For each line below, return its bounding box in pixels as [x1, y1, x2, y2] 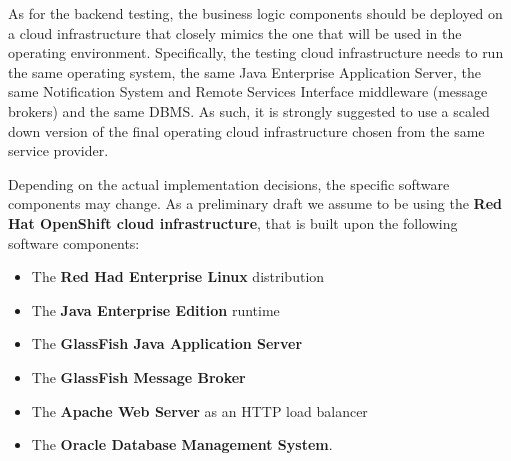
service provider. [8, 140, 109, 161]
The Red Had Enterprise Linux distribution [31, 266, 325, 287]
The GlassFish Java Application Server [31, 333, 303, 354]
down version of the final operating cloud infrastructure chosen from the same [8, 120, 485, 141]
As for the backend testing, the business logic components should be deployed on [8, 3, 503, 23]
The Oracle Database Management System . [31, 434, 333, 455]
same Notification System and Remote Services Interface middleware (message [8, 81, 488, 102]
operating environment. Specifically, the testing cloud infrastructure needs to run [8, 42, 504, 63]
